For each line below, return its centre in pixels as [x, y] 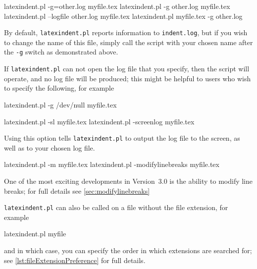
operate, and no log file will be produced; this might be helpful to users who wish [128, 78]
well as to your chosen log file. [50, 147]
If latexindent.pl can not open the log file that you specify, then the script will [127, 69]
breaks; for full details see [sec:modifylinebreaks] [77, 190]
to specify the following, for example [59, 88]
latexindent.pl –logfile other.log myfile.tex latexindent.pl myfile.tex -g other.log [123, 16]
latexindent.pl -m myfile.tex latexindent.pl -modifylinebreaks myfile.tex [112, 164]
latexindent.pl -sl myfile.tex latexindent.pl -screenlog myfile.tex [99, 121]
